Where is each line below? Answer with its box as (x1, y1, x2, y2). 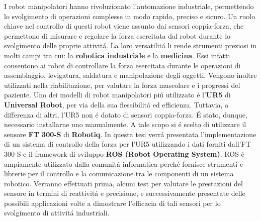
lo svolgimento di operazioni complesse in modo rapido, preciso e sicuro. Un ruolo (4, 11, 255, 21)
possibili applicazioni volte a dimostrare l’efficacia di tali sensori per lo (4, 197, 221, 208)
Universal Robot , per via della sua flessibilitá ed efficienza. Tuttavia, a (4, 99, 229, 109)
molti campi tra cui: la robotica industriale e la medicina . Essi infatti (4, 50, 230, 60)
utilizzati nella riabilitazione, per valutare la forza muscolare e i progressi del (4, 79, 240, 90)
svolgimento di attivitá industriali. (4, 207, 110, 218)
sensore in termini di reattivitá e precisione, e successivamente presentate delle (4, 188, 245, 198)
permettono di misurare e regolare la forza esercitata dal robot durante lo (4, 30, 231, 41)
